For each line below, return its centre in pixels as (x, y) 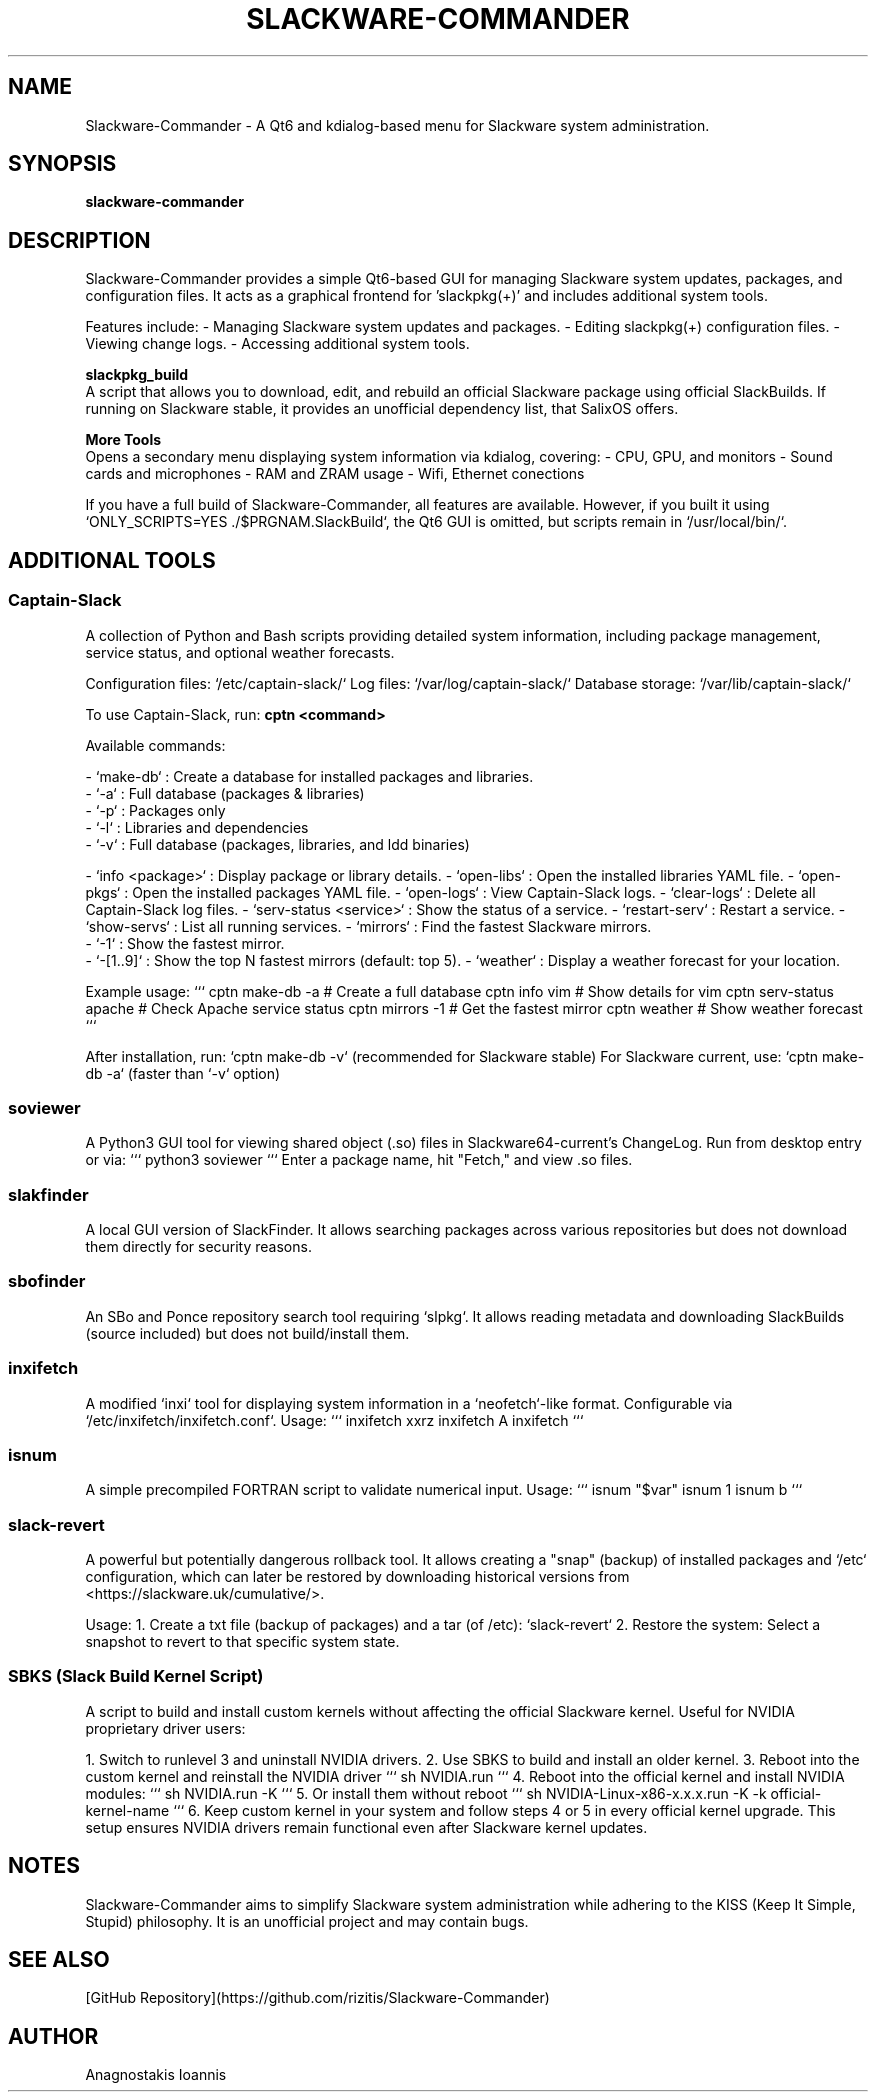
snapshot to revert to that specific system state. (242, 1641)
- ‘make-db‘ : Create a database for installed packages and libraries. (309, 776)
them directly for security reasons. (198, 1246)
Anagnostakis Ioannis (156, 2075)
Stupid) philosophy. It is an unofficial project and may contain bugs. (307, 1921)
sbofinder (47, 1281)
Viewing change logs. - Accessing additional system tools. (277, 344)
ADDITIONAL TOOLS (112, 560)
